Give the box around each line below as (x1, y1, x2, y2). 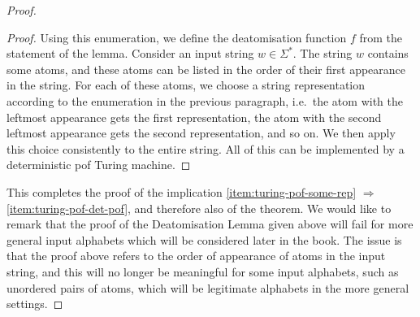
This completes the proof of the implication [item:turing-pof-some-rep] (6, 183, 357, 200)
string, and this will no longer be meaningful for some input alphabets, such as (6, 263, 399, 280)
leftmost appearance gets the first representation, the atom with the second (6, 108, 382, 125)
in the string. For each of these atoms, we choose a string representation (6, 76, 366, 93)
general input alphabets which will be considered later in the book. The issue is (6, 231, 402, 248)
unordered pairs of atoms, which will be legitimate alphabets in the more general (6, 279, 409, 296)
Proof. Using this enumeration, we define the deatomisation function (6, 28, 347, 46)
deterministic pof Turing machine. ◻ (6, 156, 191, 173)
